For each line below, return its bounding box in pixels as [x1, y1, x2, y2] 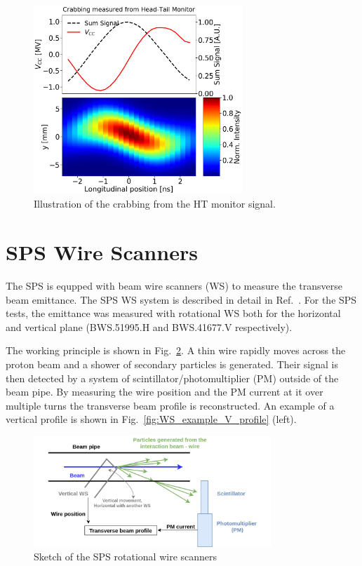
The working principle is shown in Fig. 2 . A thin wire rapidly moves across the [6, 343, 346, 358]
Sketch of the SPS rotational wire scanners [34, 549, 217, 564]
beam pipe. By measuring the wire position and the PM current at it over [6, 384, 323, 399]
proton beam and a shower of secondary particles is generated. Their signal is [6, 356, 338, 371]
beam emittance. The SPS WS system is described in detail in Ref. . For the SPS [6, 292, 357, 306]
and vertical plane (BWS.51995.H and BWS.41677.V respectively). [6, 319, 293, 334]
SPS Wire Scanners [6, 238, 198, 267]
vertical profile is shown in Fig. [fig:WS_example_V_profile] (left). [6, 412, 297, 426]
